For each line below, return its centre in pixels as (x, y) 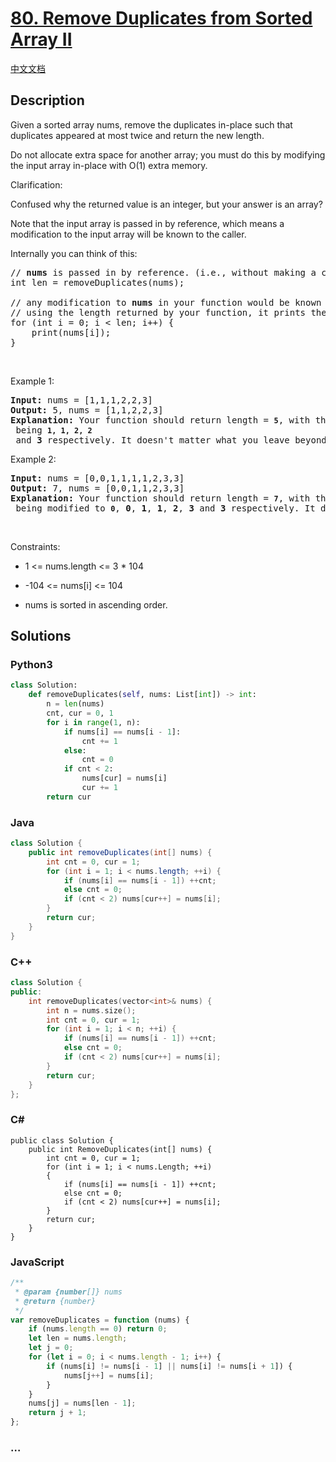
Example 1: (32, 381)
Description (47, 100)
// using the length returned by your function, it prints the (168, 312)
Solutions (41, 636)
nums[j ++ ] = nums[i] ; (109, 1375)
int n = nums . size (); (91, 1010)
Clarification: (36, 184)
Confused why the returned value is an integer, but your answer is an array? (166, 204)
